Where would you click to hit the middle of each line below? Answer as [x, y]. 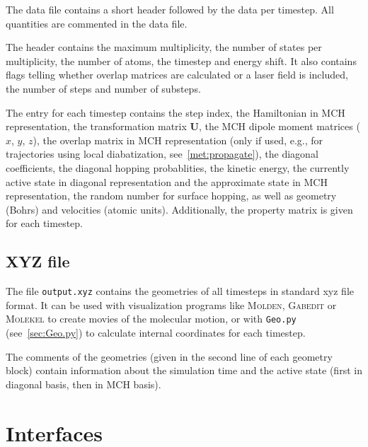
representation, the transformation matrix [96, 126]
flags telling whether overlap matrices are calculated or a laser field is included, [177, 75]
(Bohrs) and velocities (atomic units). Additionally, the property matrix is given [179, 209]
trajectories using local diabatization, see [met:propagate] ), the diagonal [162, 154]
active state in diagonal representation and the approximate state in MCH [167, 181]
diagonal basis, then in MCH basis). [84, 384]
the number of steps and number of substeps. [103, 88]
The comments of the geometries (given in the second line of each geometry [169, 356]
